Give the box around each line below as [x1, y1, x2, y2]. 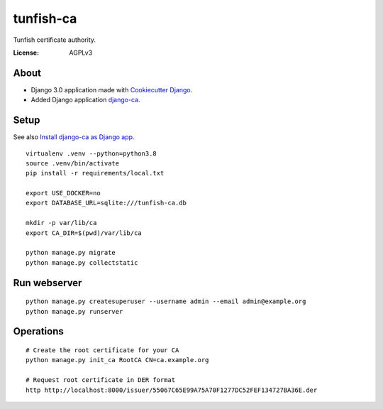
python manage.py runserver [26, 307, 123, 315]
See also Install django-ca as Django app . [13, 133, 135, 141]
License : [13, 48, 39, 57]
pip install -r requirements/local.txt [26, 169, 165, 178]
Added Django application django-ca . [30, 96, 140, 104]
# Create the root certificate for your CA [26, 347, 179, 354]
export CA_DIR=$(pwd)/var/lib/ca [26, 229, 142, 237]
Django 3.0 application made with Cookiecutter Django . [30, 85, 193, 94]
